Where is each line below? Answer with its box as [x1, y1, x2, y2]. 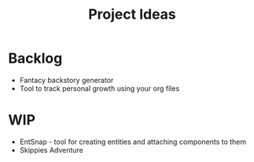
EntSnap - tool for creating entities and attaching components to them [19, 137, 247, 146]
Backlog [8, 49, 63, 67]
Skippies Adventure [19, 145, 84, 154]
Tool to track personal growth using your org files [19, 84, 180, 93]
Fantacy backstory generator [19, 75, 114, 85]
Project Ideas [87, 5, 177, 23]
